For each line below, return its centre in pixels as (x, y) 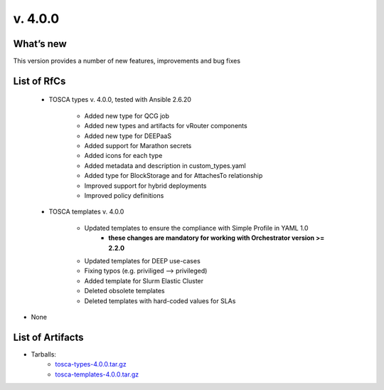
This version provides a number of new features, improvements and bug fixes (127, 61)
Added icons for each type (123, 156)
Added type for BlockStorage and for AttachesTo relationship (174, 176)
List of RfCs (39, 81)
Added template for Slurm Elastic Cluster (144, 280)
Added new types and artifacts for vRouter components (166, 126)
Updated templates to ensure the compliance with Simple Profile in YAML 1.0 (196, 228)
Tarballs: (44, 354)
